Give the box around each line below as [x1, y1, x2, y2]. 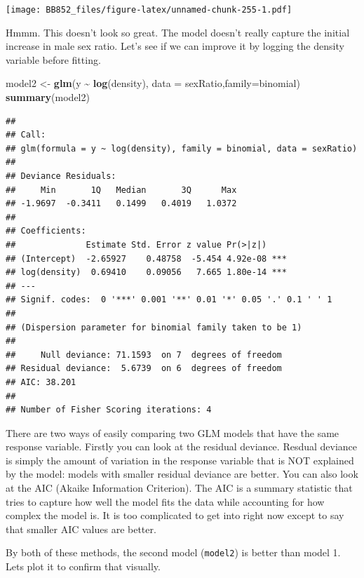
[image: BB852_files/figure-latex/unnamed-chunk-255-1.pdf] [6, 5, 292, 15]
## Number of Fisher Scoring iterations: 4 [6, 405, 212, 415]
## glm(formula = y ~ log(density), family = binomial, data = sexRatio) [6, 143, 358, 154]
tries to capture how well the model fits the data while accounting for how [6, 494, 325, 509]
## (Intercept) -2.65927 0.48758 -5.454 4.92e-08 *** [6, 253, 287, 264]
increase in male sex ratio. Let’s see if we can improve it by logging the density [6, 39, 344, 53]
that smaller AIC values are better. [6, 521, 156, 536]
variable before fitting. [6, 52, 101, 67]
